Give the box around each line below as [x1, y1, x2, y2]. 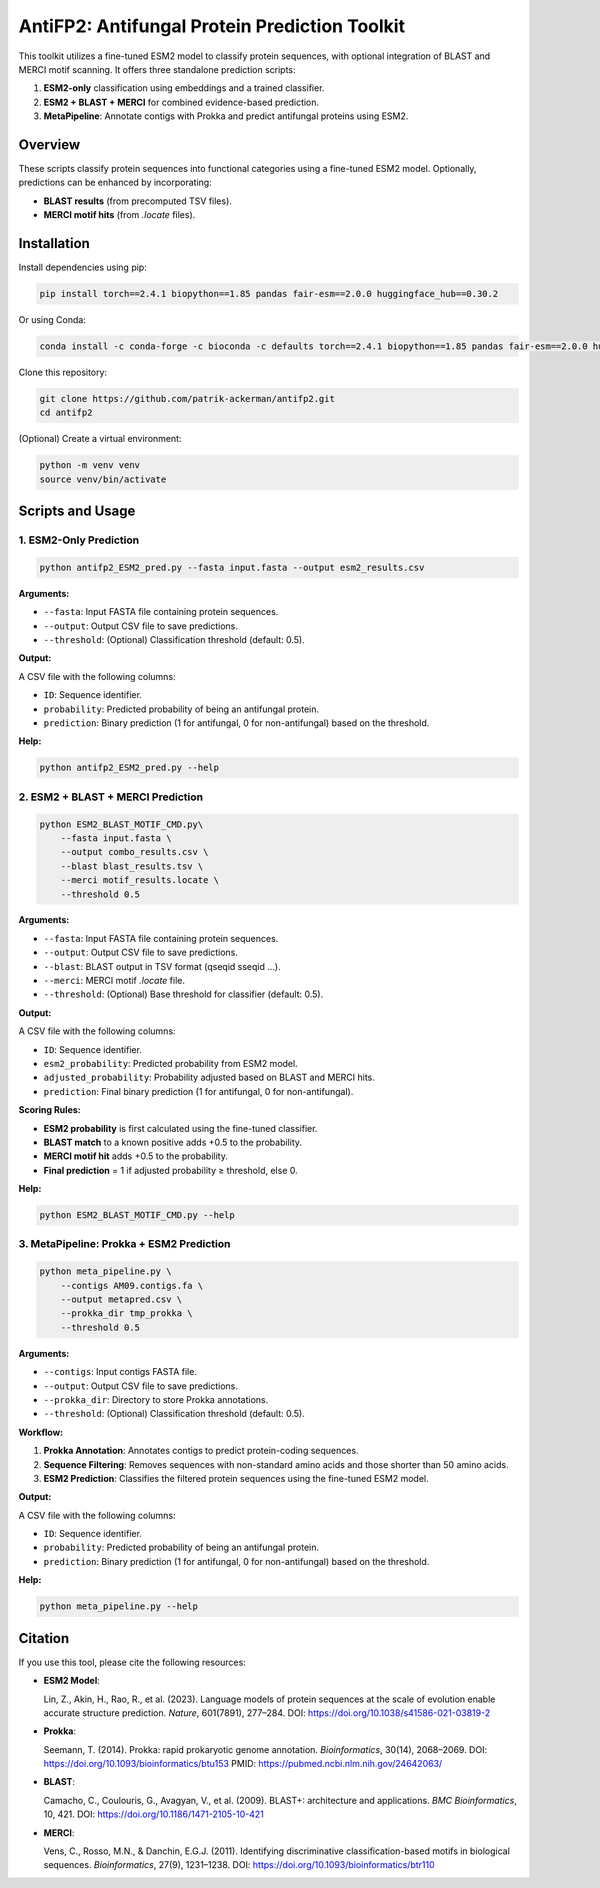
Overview [18, 136, 81, 153]
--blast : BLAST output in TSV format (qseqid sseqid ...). [43, 960, 281, 972]
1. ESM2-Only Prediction [18, 533, 140, 547]
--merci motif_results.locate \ [60, 875, 220, 886]
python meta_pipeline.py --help [39, 1601, 199, 1612]
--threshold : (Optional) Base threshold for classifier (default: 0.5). [43, 988, 324, 1000]
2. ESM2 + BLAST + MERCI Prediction [18, 790, 204, 804]
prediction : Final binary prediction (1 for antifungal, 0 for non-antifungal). [43, 1085, 354, 1097]
